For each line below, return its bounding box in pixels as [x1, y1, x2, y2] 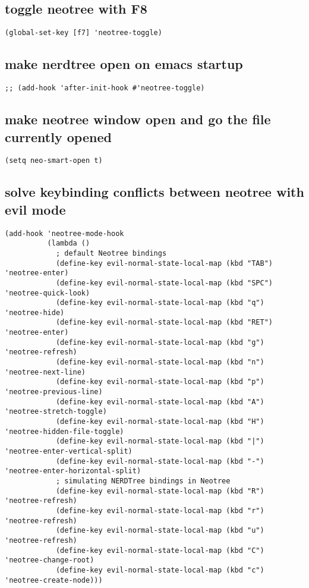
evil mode [5, 200, 66, 218]
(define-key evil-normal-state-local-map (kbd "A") [55, 397, 264, 406]
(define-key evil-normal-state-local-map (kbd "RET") [55, 318, 273, 327]
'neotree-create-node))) [5, 576, 103, 584]
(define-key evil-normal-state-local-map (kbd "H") [55, 417, 264, 426]
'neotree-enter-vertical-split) [5, 447, 133, 455]
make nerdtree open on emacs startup [5, 55, 243, 73]
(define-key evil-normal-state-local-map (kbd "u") [55, 526, 264, 535]
